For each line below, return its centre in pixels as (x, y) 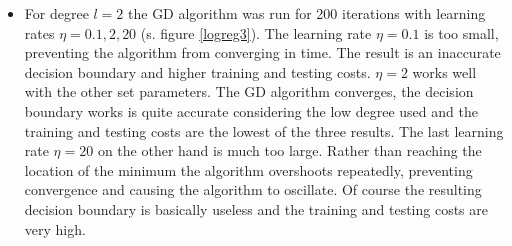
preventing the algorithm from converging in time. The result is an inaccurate (262, 52)
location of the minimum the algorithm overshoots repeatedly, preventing (248, 169)
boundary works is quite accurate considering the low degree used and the (251, 110)
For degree (56, 13)
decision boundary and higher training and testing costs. (197, 71)
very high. (55, 228)
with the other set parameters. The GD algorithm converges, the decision (249, 91)
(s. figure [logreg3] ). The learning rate (256, 32)
